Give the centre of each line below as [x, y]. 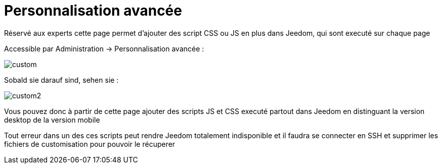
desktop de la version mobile [52, 120]
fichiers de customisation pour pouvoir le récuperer [90, 144]
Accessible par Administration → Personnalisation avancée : [104, 48]
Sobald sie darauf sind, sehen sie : [61, 80]
